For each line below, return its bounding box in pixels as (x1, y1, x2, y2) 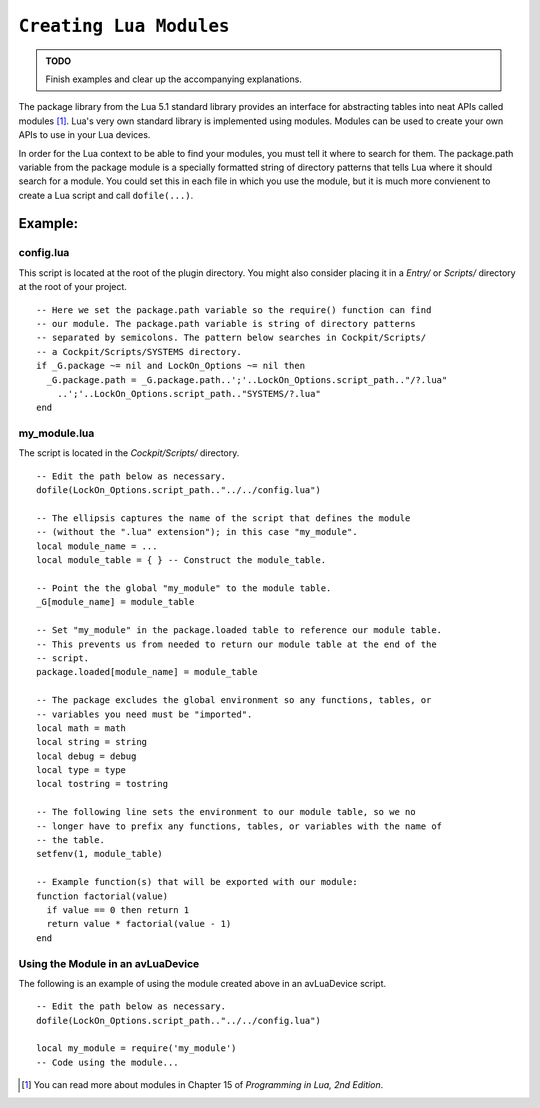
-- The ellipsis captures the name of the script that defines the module (36, 513, 411, 524)
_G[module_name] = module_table (36, 596, 195, 608)
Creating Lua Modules (18, 15, 230, 37)
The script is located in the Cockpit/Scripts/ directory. (18, 447, 240, 459)
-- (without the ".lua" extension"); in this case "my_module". (36, 526, 359, 538)
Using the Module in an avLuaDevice (18, 956, 200, 970)
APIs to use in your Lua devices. (18, 129, 151, 141)
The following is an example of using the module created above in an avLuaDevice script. (18, 977, 387, 989)
